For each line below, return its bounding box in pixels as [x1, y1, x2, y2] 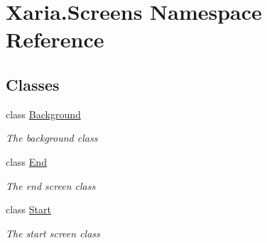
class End [6, 154, 47, 169]
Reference [6, 25, 104, 54]
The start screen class [6, 225, 100, 240]
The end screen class [6, 178, 96, 193]
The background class [6, 130, 98, 145]
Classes [6, 73, 60, 95]
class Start [6, 202, 51, 217]
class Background [6, 106, 81, 121]
